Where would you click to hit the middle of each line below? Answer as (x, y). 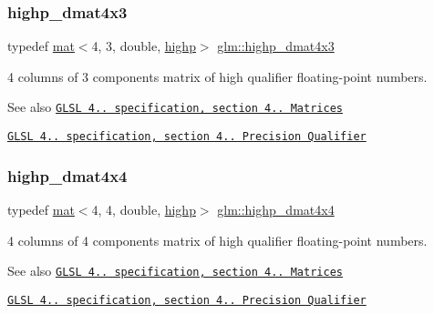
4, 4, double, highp (144, 209)
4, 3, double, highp (144, 46)
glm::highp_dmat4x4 (276, 209)
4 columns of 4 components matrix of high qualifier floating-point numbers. (217, 240)
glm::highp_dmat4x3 (276, 46)
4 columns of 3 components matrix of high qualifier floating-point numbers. (217, 76)
